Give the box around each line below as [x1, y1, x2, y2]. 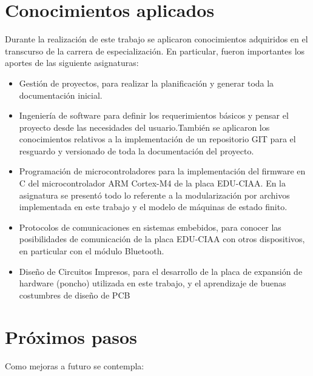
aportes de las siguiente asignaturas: [5, 56, 139, 69]
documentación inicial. [19, 88, 103, 101]
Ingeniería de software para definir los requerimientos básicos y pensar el [19, 109, 289, 122]
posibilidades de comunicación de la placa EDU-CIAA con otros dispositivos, [19, 233, 305, 245]
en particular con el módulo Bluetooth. [19, 245, 164, 257]
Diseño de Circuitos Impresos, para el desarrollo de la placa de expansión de [19, 265, 303, 277]
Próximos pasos [5, 324, 137, 349]
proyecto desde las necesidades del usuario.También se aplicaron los [19, 120, 270, 133]
